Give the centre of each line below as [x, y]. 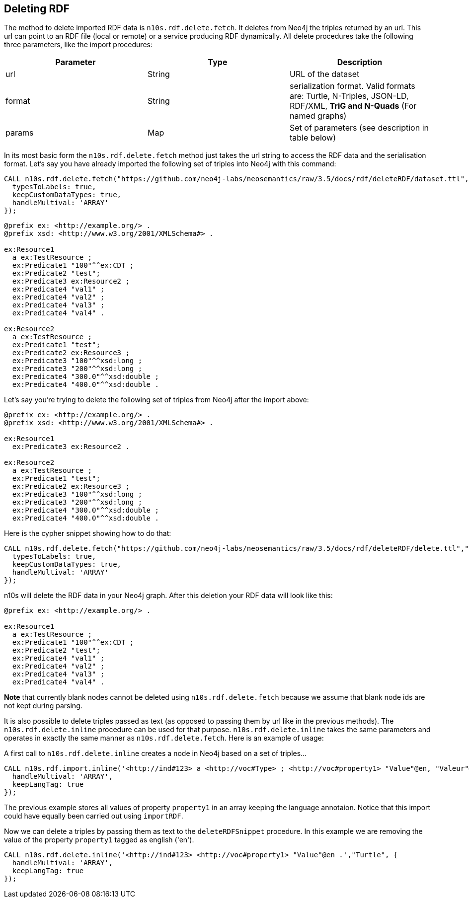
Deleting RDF [37, 9]
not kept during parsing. [43, 706]
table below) [313, 138]
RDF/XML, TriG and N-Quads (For [353, 106]
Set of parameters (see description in [359, 128]
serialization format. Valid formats [352, 86]
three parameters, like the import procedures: [78, 45]
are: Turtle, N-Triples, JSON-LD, [349, 96]
